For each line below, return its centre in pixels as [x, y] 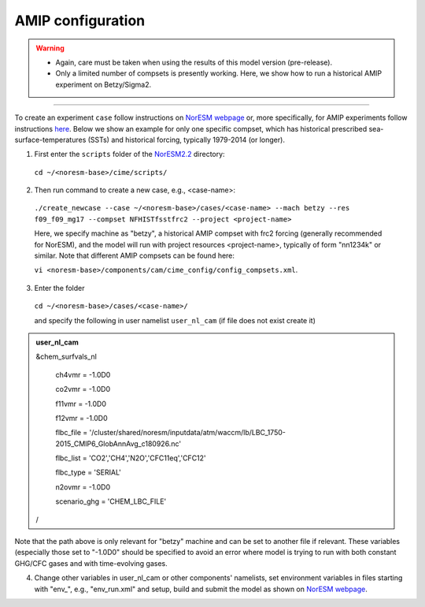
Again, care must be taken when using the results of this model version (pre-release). [194, 62]
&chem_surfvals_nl [67, 357]
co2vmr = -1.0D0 [83, 389]
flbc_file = [72, 433]
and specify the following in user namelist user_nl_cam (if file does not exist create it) [175, 320]
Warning [50, 48]
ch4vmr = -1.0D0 [83, 374]
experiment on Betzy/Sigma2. [103, 84]
